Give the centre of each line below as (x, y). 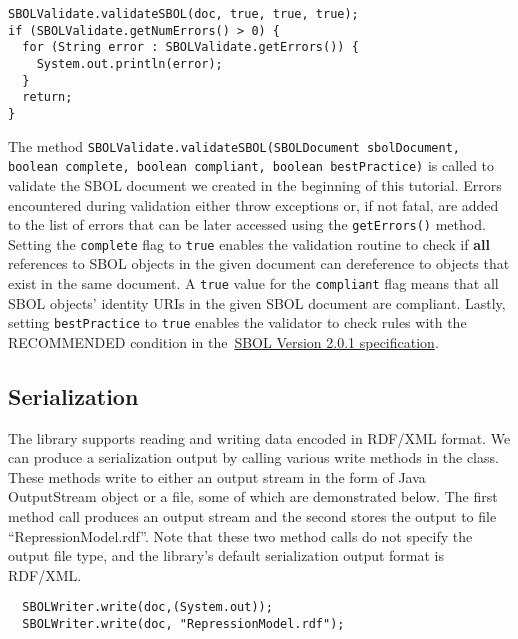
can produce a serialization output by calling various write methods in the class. (253, 457)
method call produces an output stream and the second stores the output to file (252, 516)
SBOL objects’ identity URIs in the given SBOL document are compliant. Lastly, (257, 302)
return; (47, 97)
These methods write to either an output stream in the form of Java (217, 476)
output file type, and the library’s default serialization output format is (226, 555)
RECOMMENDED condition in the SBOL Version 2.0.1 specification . (223, 341)
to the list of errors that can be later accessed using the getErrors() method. (247, 224)
